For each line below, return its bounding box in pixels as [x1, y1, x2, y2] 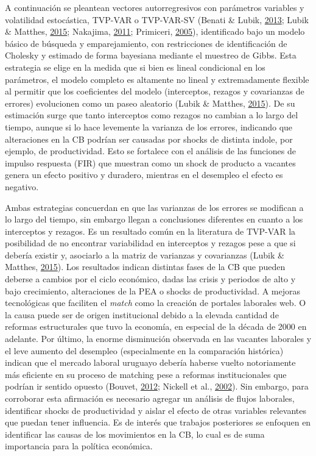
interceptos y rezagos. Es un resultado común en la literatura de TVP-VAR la [5, 224, 296, 237]
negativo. [5, 180, 39, 193]
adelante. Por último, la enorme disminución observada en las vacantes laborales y [5, 332, 312, 345]
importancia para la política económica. [5, 440, 153, 452]
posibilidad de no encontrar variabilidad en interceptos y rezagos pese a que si [5, 237, 296, 249]
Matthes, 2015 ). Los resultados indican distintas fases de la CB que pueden [5, 260, 286, 273]
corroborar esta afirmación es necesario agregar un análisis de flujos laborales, [5, 392, 295, 404]
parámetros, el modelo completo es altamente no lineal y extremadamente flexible [5, 73, 309, 85]
